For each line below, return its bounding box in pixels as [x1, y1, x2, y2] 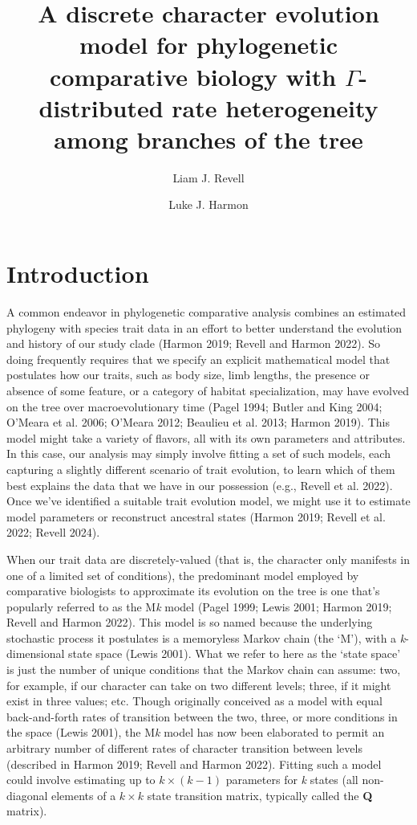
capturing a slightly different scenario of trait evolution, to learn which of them [6, 460, 395, 477]
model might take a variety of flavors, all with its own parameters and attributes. [6, 429, 406, 446]
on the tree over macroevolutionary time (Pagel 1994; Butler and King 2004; [6, 398, 383, 415]
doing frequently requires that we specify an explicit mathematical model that [6, 350, 391, 367]
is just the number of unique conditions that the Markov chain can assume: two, [6, 661, 401, 678]
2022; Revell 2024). [6, 524, 100, 541]
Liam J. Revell [172, 169, 245, 186]
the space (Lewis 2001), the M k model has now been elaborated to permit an [6, 724, 385, 741]
